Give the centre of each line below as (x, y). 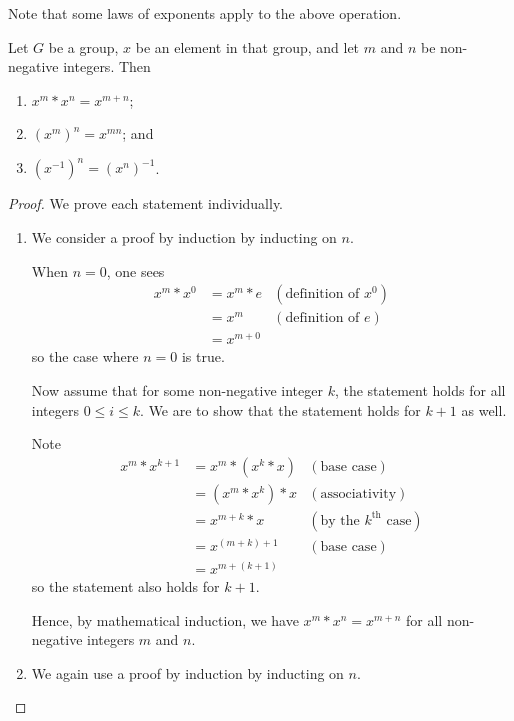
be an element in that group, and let (247, 46)
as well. (484, 409)
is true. (203, 356)
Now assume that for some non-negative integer (177, 390)
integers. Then (107, 66)
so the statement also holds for (125, 585)
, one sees (135, 270)
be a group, (83, 46)
